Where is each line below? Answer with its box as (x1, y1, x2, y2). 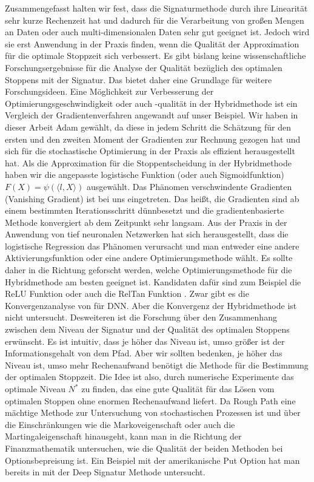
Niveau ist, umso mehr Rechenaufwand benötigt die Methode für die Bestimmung (5, 358, 309, 371)
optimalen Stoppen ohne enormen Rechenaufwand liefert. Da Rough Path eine (5, 394, 296, 407)
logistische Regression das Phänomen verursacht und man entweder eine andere (5, 239, 299, 252)
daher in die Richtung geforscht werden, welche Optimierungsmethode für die (5, 263, 292, 276)
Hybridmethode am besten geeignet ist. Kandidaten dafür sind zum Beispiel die (5, 275, 301, 288)
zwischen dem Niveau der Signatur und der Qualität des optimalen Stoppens (5, 323, 290, 336)
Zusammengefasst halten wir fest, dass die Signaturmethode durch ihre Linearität (5, 2, 308, 14)
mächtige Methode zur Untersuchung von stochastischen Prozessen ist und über (5, 406, 301, 419)
